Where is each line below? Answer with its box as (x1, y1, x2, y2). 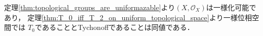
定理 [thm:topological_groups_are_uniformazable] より (4, 2, 175, 12)
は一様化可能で (206, 2, 256, 12)
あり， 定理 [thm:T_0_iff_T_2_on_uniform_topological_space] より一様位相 (4, 12, 252, 22)
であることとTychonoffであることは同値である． (35, 22, 194, 32)
